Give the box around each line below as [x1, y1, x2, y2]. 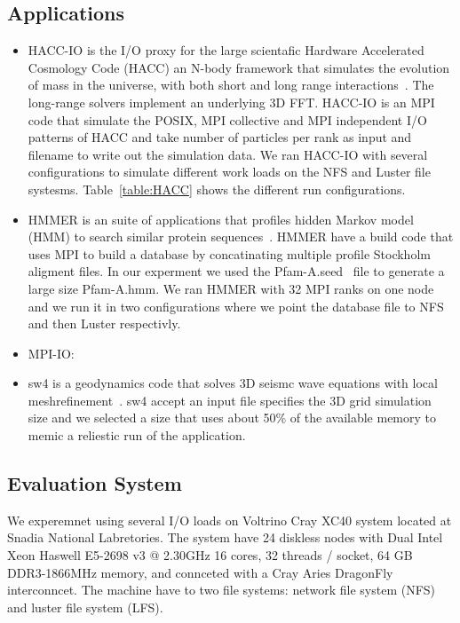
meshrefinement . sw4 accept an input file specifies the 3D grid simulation [28, 390, 432, 409]
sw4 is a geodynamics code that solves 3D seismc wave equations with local [28, 374, 438, 392]
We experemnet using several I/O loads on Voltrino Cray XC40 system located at [7, 510, 452, 529]
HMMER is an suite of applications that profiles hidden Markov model [28, 209, 414, 228]
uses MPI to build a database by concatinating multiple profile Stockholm [28, 244, 431, 263]
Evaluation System [7, 469, 182, 497]
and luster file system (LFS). [7, 597, 163, 616]
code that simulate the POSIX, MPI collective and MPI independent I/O [28, 110, 427, 129]
